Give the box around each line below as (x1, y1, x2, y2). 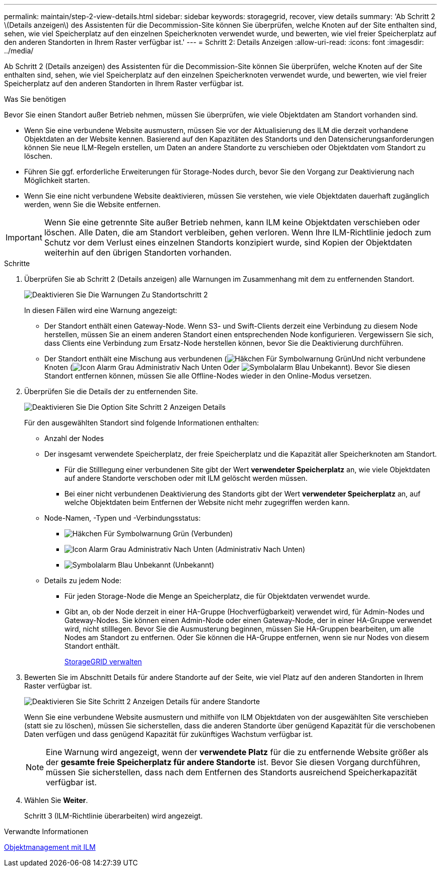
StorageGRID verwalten (64, 657, 142, 666)
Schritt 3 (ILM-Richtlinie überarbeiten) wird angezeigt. (24, 812, 203, 820)
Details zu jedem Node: (44, 576, 122, 585)
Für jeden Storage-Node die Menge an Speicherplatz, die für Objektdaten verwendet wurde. (64, 592, 371, 600)
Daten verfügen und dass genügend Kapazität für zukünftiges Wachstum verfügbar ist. (24, 730, 313, 738)
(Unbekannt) (172, 561, 214, 569)
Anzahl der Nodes (44, 434, 104, 443)
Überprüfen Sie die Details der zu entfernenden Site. (24, 387, 198, 396)
